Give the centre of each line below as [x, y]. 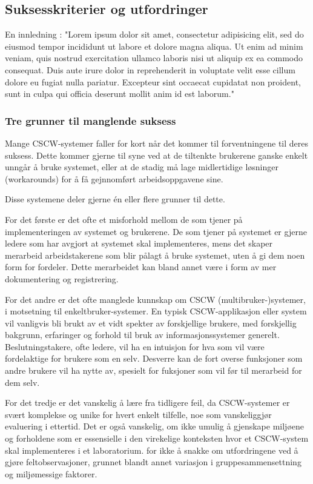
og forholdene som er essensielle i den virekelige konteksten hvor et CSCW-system [157, 438]
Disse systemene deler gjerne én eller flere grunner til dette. [115, 199]
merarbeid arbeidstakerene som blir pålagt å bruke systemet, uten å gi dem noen [155, 255]
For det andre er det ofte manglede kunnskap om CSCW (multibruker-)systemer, [155, 299]
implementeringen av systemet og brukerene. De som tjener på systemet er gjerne [156, 231]
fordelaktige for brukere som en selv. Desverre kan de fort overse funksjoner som [154, 358]
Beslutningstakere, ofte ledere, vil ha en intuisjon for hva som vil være [135, 346]
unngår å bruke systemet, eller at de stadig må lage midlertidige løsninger [142, 167]
